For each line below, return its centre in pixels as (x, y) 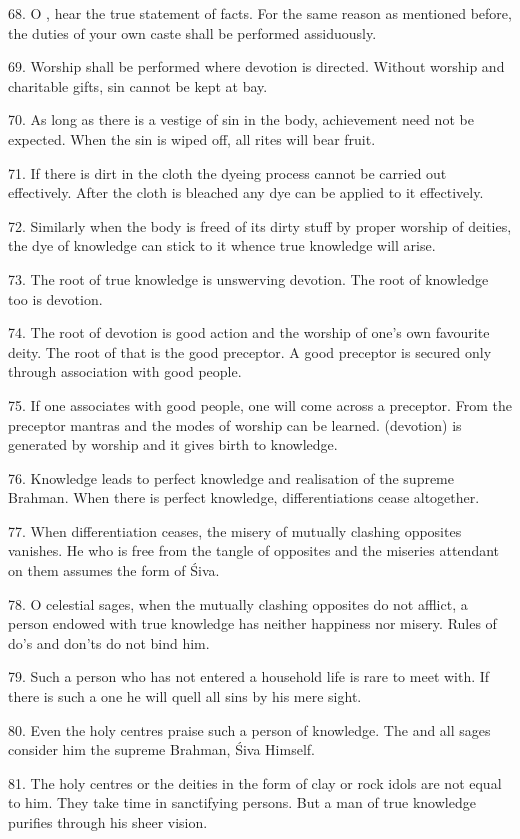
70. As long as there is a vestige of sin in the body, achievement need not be (241, 119)
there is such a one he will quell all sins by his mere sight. (185, 696)
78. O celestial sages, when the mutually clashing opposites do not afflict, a (238, 603)
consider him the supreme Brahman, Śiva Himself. (161, 749)
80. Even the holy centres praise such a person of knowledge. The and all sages (249, 729)
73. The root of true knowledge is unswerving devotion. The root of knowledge (248, 278)
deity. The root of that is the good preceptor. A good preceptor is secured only (250, 351)
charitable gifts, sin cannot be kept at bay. (138, 85)
